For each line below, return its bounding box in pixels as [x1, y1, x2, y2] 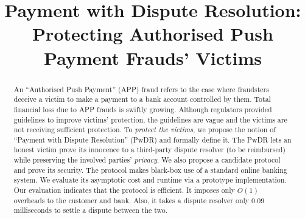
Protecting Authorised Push [32, 21, 273, 46]
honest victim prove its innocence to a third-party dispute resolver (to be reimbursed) [13, 144, 286, 155]
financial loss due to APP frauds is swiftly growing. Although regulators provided [13, 104, 272, 114]
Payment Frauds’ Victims [44, 45, 262, 70]
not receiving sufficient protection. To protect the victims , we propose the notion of [13, 124, 276, 135]
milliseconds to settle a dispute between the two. [13, 205, 168, 215]
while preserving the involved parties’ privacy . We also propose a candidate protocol [13, 155, 281, 165]
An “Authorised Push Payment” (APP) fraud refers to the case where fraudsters [13, 84, 269, 94]
